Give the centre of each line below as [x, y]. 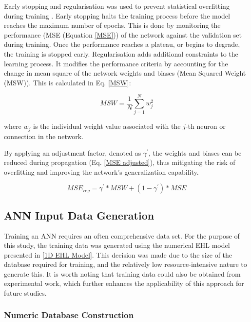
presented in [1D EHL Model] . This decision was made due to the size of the [118, 254]
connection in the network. [44, 136]
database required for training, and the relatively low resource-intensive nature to [125, 264]
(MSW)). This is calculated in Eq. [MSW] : [68, 82]
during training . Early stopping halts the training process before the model [117, 15]
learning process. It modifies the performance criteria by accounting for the [116, 63]
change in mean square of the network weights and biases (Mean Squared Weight [125, 73]
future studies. [25, 293]
